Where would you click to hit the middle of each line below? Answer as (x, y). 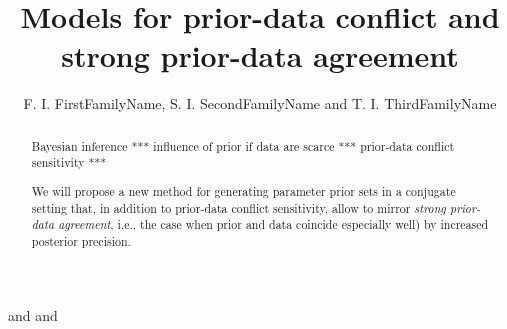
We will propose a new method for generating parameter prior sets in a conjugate (243, 190)
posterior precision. (81, 240)
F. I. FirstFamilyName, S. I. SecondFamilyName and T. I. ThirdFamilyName (260, 103)
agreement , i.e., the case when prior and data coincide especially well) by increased (273, 224)
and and (33, 314)
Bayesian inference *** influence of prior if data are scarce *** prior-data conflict (243, 145)
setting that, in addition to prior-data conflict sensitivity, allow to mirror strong (238, 207)
